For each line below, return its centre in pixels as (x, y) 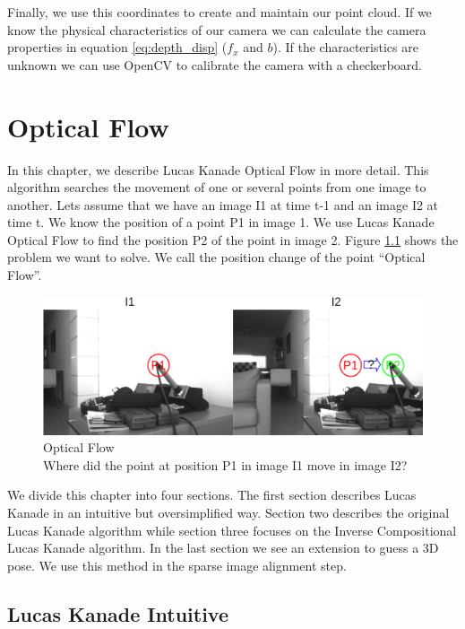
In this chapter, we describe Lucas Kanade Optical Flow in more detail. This (218, 169)
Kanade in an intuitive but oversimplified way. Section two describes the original (228, 513)
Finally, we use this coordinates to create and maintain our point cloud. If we (220, 12)
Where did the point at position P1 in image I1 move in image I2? (225, 464)
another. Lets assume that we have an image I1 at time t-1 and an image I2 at (223, 204)
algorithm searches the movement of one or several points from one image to (217, 187)
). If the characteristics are (345, 47)
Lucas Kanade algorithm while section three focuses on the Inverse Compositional (232, 530)
